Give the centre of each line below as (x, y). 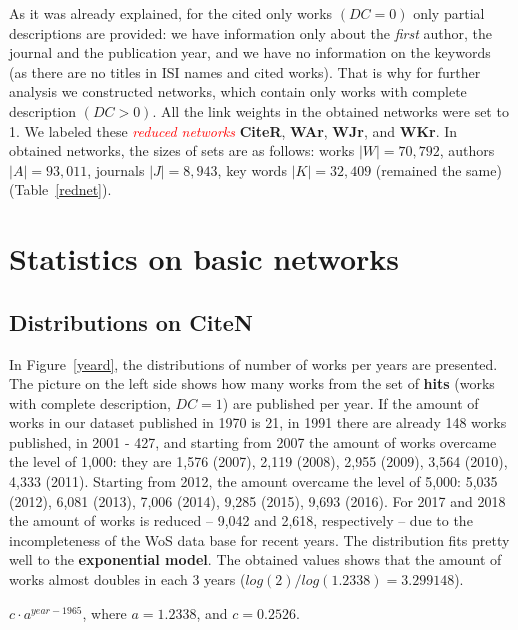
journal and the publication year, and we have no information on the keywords (250, 52)
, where (104, 612)
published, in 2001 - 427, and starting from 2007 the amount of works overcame (253, 441)
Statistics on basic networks (204, 258)
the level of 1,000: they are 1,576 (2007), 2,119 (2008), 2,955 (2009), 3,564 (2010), (258, 461)
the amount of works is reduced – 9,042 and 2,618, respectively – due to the (241, 520)
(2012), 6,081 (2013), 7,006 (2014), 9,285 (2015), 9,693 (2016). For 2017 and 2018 (257, 500)
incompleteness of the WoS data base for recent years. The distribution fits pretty (259, 539)
